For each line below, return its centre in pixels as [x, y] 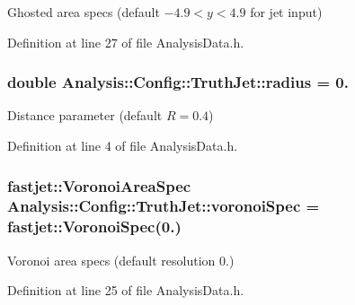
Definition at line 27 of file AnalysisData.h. [126, 42]
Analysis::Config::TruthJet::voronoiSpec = [164, 206]
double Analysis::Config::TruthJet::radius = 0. [178, 82]
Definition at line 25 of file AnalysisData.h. [126, 290]
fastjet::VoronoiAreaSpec [99, 185]
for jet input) [286, 12]
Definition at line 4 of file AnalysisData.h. [123, 145]
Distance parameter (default [85, 115]
